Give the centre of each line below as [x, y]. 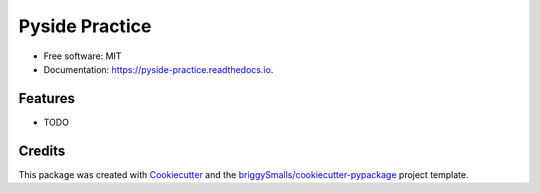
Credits [42, 150]
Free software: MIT [82, 56]
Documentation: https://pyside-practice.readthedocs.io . [158, 69]
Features [46, 98]
